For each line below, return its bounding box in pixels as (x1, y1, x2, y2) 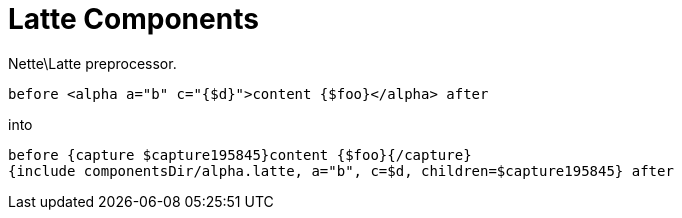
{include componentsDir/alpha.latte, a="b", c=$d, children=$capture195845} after (8, 162, 674, 179)
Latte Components (8, 2, 259, 36)
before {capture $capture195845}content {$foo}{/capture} (8, 146, 472, 163)
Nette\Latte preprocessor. (8, 54, 177, 72)
